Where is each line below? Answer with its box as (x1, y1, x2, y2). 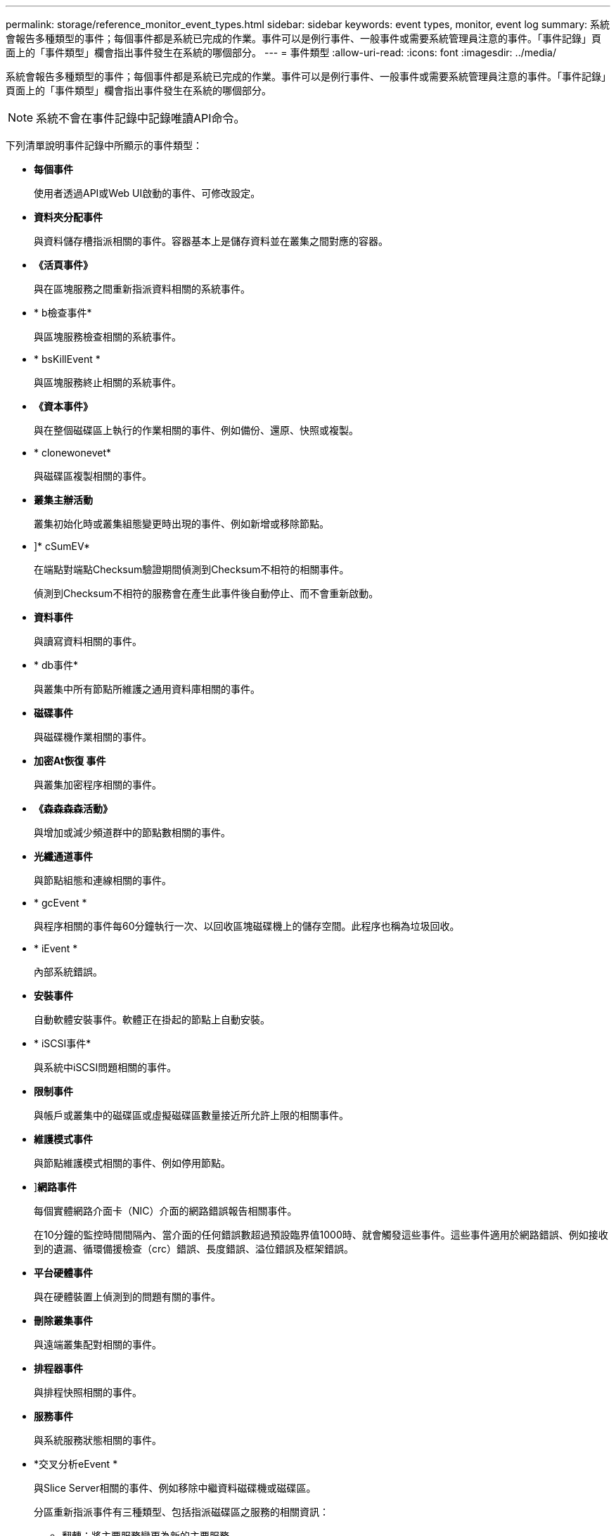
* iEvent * (34, 942, 78, 954)
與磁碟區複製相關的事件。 (34, 470, 152, 482)
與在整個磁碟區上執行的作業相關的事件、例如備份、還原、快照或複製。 (34, 424, 359, 436)
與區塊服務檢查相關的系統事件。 (34, 331, 181, 343)
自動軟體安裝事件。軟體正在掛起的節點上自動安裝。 (34, 1013, 270, 1025)
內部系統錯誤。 (34, 966, 103, 978)
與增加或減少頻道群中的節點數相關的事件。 (34, 826, 231, 838)
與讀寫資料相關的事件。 (34, 635, 142, 647)
